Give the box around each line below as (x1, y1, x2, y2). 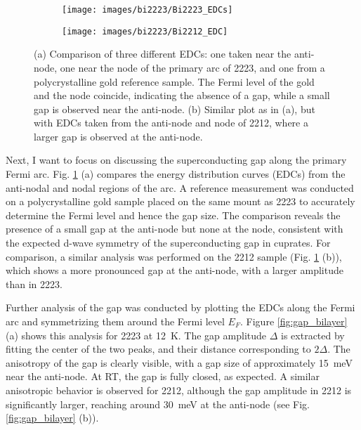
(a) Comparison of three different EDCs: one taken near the (34, 46, 291, 61)
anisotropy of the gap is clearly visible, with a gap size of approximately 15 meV (6, 355, 353, 370)
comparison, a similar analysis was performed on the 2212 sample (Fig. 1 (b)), (6, 249, 342, 263)
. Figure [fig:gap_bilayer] (240, 314, 348, 328)
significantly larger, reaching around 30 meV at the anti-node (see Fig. (6, 396, 310, 411)
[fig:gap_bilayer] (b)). (6, 410, 99, 425)
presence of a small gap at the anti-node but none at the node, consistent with (6, 221, 343, 236)
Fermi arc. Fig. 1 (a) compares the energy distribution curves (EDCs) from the (6, 167, 346, 181)
